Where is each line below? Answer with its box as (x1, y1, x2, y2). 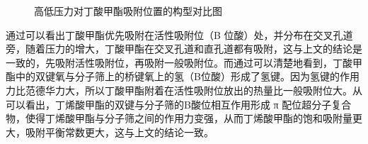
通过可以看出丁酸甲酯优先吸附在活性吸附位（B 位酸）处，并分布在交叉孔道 (6, 27, 353, 42)
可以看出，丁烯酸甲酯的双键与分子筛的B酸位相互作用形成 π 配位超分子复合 (6, 96, 352, 111)
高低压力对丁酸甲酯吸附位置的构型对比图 (34, 4, 222, 18)
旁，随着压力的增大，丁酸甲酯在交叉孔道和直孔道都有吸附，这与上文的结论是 (6, 41, 362, 56)
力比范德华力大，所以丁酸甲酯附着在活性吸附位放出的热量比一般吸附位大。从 (6, 82, 362, 97)
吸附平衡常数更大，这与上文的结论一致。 (25, 124, 214, 139)
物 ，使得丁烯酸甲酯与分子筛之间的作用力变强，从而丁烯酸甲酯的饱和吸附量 (6, 111, 352, 126)
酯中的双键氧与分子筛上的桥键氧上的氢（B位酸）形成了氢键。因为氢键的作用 (6, 69, 360, 84)
